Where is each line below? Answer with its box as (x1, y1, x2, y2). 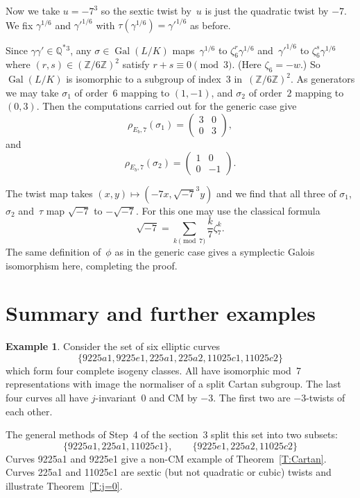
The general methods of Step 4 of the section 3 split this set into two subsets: (6, 427, 338, 442)
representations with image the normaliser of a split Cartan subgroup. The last (6, 376, 341, 391)
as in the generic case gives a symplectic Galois (114, 244, 315, 258)
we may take (6, 85, 59, 99)
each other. (6, 404, 53, 418)
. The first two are (213, 390, 291, 405)
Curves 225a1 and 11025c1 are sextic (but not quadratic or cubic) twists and (6, 465, 332, 479)
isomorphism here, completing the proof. (6, 258, 178, 272)
